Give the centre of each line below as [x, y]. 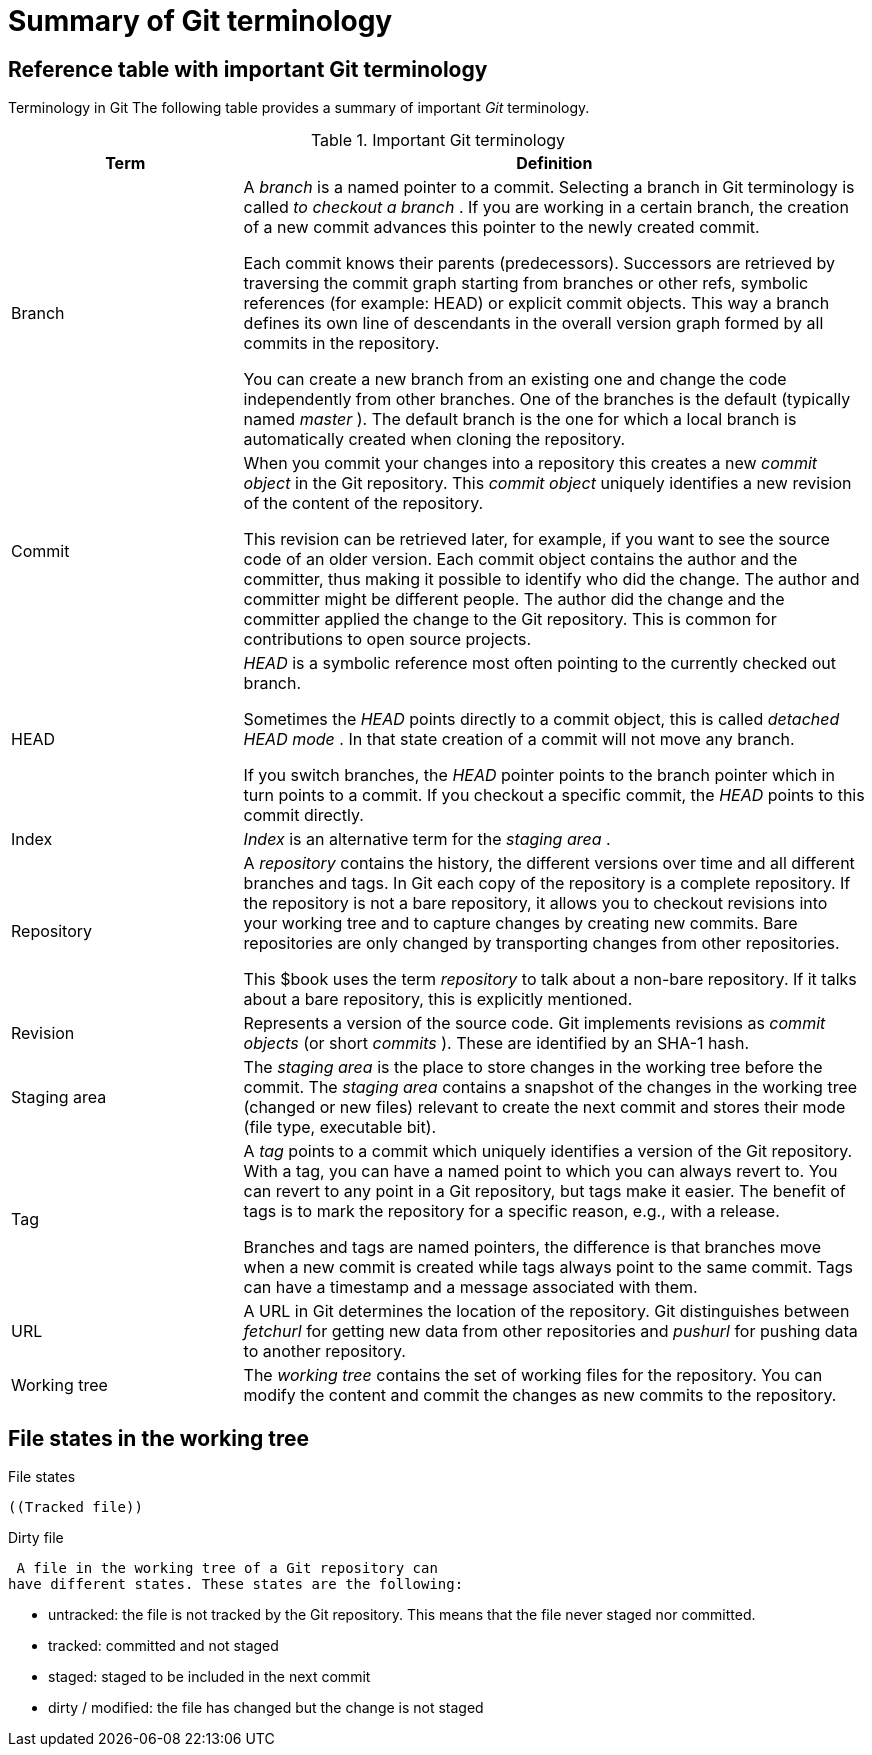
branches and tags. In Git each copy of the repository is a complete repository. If [547, 883]
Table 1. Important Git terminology [438, 140]
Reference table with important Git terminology [248, 69]
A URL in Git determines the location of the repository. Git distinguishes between [546, 1311]
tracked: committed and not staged [163, 1646]
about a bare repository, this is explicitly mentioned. [438, 999]
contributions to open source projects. [387, 639]
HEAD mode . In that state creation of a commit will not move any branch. [519, 739]
